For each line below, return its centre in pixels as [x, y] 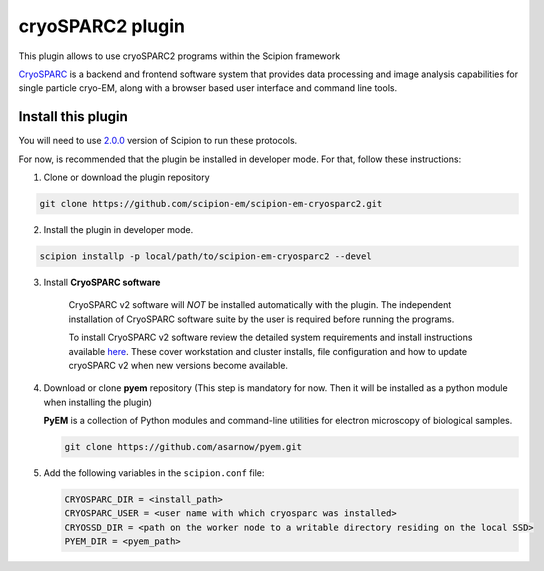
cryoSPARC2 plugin [101, 26]
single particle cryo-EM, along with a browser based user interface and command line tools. [208, 88]
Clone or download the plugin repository [126, 177]
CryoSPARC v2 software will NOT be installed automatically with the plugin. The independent [260, 305]
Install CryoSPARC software [102, 282]
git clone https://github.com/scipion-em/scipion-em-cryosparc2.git [211, 203]
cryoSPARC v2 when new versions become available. [178, 365]
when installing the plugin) [98, 402]
